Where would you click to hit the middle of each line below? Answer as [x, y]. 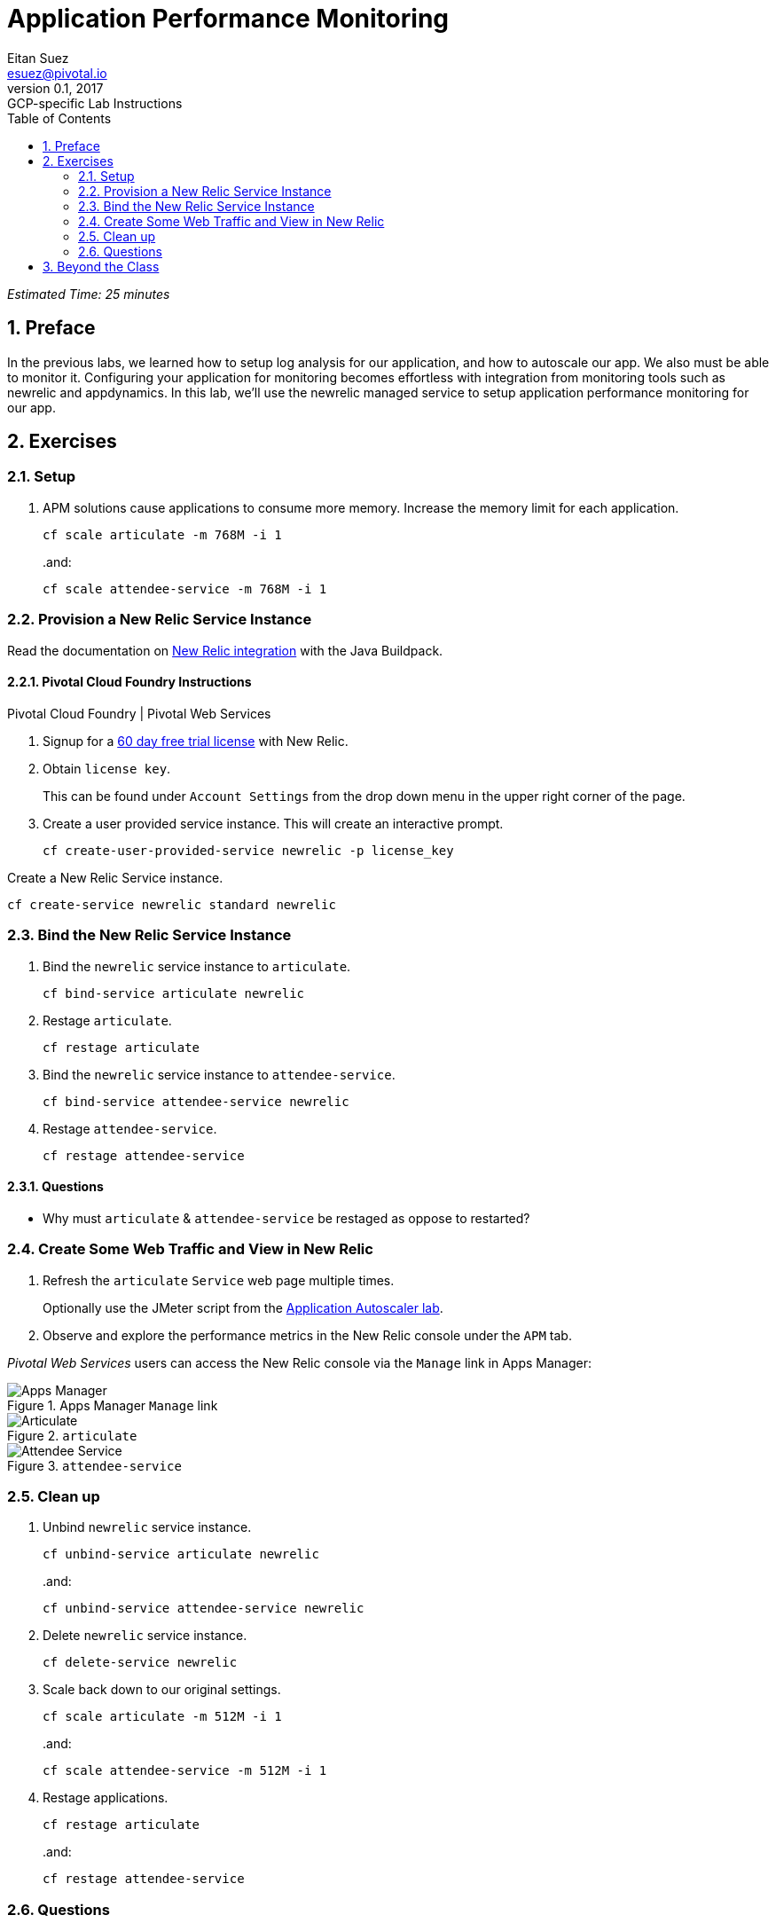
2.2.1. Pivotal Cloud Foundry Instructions [129, 682]
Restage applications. [106, 1798]
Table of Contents [59, 118]
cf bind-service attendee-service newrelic [196, 1101]
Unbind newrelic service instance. [147, 1527]
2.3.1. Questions [55, 1187]
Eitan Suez [38, 58]
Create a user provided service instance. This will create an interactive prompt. [273, 823]
